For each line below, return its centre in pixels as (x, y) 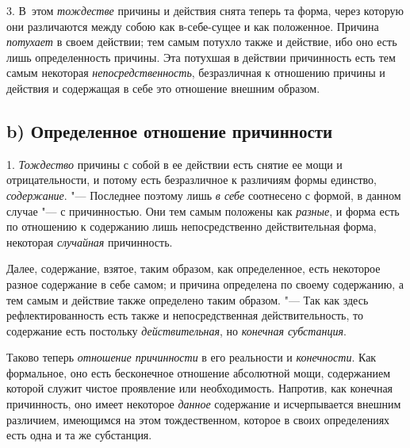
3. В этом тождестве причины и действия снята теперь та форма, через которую (205, 10)
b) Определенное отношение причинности (170, 130)
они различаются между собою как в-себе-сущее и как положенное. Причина (193, 26)
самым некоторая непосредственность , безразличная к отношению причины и (196, 73)
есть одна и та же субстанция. (79, 435)
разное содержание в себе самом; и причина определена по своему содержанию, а (205, 283)
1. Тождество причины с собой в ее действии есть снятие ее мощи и (174, 164)
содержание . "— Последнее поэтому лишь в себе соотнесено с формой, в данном (204, 195)
